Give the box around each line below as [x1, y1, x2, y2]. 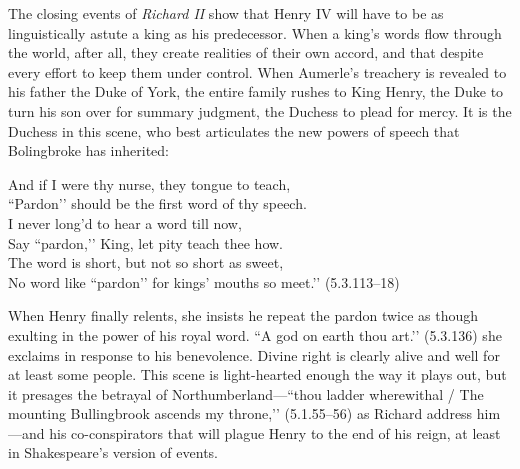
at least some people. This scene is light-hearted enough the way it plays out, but [8, 364, 507, 385]
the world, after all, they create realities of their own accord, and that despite [8, 42, 484, 63]
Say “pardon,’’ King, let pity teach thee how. [8, 232, 284, 253]
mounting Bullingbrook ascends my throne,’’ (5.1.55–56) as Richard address [8, 403, 473, 424]
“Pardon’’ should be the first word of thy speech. [8, 193, 307, 214]
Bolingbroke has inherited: [8, 140, 169, 161]
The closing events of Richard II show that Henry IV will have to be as [8, 3, 444, 23]
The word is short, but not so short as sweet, [8, 252, 284, 273]
